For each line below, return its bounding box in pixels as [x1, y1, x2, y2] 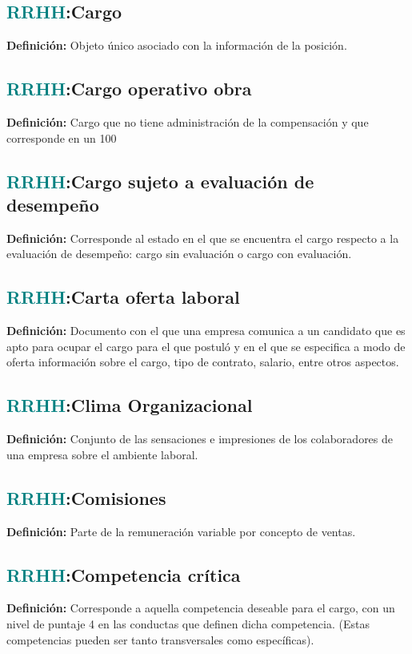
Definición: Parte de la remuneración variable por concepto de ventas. [6, 523, 356, 539]
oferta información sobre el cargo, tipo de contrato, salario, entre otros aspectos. [6, 353, 399, 370]
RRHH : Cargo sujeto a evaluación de [6, 168, 314, 193]
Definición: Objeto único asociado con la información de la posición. [6, 37, 347, 54]
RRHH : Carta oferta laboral [6, 285, 240, 309]
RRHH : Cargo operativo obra [6, 76, 252, 101]
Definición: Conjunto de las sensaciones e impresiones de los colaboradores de [6, 430, 394, 447]
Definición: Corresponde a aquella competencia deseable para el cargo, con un [6, 599, 395, 616]
